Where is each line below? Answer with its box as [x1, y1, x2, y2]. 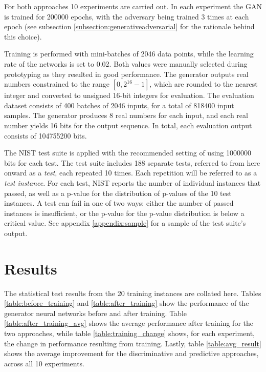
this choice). [4, 31, 42, 42]
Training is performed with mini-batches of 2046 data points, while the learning [4, 48, 254, 59]
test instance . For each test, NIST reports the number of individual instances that [4, 177, 261, 188]
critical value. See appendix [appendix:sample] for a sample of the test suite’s [4, 218, 246, 228]
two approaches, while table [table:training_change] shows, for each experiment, [4, 327, 255, 338]
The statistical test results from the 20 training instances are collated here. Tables [4, 287, 261, 298]
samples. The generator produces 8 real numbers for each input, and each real [4, 110, 248, 121]
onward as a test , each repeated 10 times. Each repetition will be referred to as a [4, 167, 257, 178]
